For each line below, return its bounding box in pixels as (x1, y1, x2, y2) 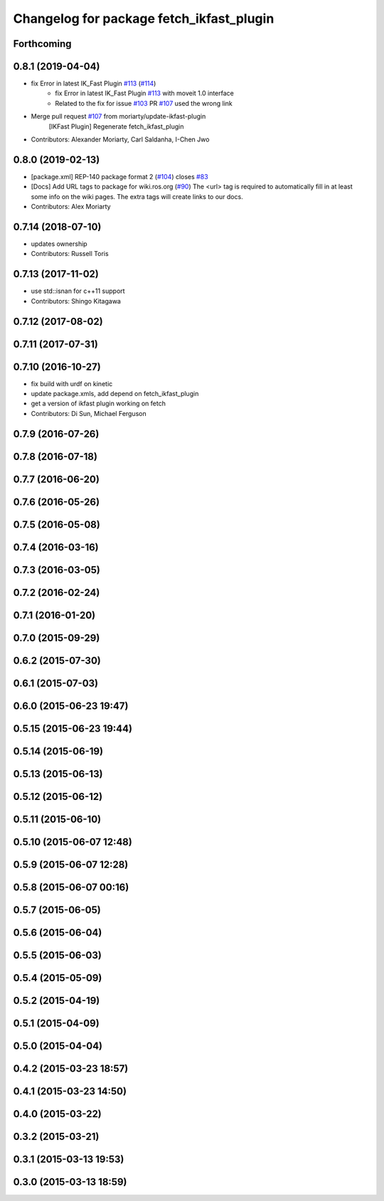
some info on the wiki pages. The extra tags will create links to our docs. (31, 192, 243, 201)
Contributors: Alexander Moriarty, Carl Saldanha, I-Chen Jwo (31, 135, 210, 144)
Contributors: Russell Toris (31, 250, 110, 258)
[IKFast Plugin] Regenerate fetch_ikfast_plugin (48, 122, 184, 131)
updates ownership (31, 240, 88, 248)
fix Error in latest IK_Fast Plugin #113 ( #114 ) (31, 79, 156, 88)
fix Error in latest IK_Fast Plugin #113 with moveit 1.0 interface (55, 89, 234, 97)
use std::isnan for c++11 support (31, 287, 125, 295)
